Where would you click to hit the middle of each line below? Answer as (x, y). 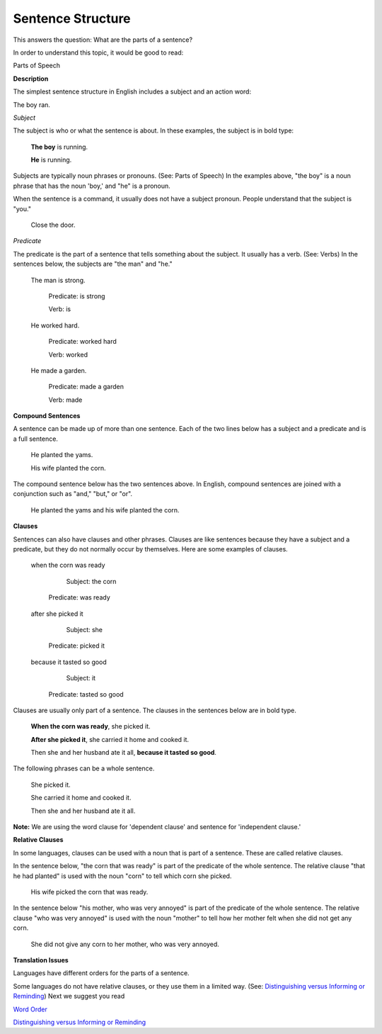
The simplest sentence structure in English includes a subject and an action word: (132, 91)
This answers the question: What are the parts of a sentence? (103, 40)
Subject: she (84, 629)
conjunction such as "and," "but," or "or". (73, 494)
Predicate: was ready (80, 597)
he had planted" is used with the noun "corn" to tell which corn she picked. (122, 876)
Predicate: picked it (77, 646)
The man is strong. (58, 280)
